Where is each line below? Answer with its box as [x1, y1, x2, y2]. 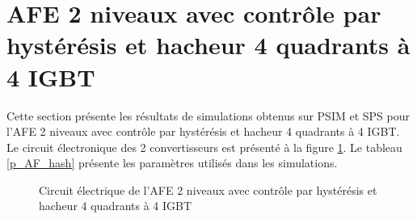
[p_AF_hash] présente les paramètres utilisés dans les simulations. [6, 154, 338, 171]
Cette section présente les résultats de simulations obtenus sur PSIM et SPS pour [6, 107, 410, 124]
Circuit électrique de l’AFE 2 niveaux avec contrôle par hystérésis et [39, 181, 377, 198]
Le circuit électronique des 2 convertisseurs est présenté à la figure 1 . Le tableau [6, 138, 402, 155]
